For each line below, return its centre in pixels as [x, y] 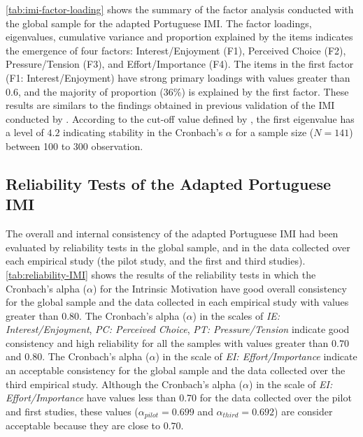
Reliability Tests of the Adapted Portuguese [169, 183]
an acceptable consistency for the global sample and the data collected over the [176, 370]
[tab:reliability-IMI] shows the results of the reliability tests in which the [161, 274]
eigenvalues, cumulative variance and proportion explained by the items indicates [179, 37]
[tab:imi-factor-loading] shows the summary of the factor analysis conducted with [180, 9]
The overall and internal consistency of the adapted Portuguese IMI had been [172, 234]
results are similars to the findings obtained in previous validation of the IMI [170, 105]
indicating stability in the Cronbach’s [143, 132]
